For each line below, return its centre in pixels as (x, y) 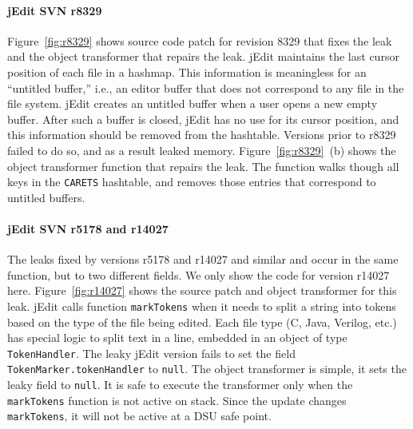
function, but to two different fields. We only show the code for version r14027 (199, 274)
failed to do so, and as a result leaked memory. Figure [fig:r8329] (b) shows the (202, 150)
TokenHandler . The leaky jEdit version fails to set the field (151, 353)
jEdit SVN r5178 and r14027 (88, 228)
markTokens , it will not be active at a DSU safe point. (139, 416)
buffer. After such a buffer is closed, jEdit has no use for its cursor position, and (203, 119)
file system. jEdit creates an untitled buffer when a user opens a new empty (193, 103)
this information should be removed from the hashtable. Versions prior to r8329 (202, 135)
